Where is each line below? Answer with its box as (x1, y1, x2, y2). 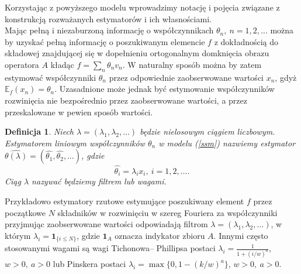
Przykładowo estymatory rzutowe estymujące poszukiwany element (5, 194, 244, 207)
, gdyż (275, 71, 297, 83)
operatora (5, 58, 39, 70)
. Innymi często (213, 229, 268, 241)
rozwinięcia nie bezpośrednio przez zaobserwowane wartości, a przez (5, 94, 247, 106)
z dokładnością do (214, 35, 279, 47)
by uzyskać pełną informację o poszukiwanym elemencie (5, 35, 205, 47)
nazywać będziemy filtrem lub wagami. (32, 175, 167, 187)
